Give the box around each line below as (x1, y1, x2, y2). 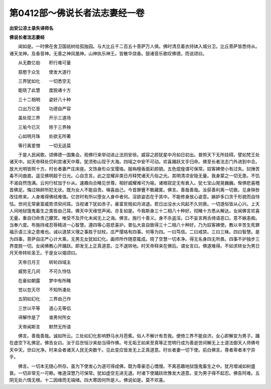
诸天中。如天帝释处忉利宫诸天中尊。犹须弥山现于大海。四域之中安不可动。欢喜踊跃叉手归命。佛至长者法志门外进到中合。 (9, 158, 260, 165)
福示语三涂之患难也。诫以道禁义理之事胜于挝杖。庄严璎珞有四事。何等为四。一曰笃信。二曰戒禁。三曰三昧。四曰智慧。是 (9, 229, 260, 235)
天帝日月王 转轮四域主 (18, 259, 71, 265)
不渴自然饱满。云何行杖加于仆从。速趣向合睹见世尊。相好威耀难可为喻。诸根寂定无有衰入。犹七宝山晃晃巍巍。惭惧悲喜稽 (9, 179, 260, 185)
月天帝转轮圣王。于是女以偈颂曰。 (9, 250, 80, 256)
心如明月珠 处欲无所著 (18, 133, 71, 139)
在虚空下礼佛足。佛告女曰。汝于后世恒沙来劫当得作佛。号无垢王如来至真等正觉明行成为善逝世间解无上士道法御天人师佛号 (9, 340, 260, 346)
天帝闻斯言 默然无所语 (18, 323, 71, 329)
